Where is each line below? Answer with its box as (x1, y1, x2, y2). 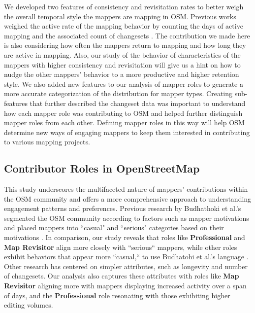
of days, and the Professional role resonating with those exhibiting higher (4, 290, 230, 300)
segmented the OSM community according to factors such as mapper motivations (4, 212, 249, 223)
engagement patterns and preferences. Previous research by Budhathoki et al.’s (4, 203, 241, 213)
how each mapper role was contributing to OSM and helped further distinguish (4, 107, 243, 118)
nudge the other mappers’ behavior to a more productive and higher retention (4, 69, 239, 79)
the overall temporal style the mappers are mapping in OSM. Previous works (4, 11, 236, 21)
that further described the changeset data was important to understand (30, 98, 246, 108)
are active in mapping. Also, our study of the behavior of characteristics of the (4, 49, 241, 60)
